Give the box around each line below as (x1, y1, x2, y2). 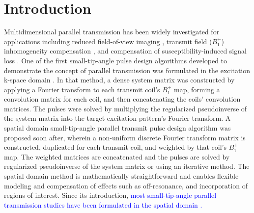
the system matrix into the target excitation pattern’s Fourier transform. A (4, 113, 231, 123)
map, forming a (173, 84, 220, 94)
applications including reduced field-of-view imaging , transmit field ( (4, 36, 212, 46)
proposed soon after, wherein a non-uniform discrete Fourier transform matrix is (4, 132, 246, 142)
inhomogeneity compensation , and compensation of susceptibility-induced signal (4, 46, 247, 56)
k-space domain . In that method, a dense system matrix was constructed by (4, 75, 235, 85)
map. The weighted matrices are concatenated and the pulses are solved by (4, 151, 230, 161)
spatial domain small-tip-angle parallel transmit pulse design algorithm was (4, 123, 231, 133)
